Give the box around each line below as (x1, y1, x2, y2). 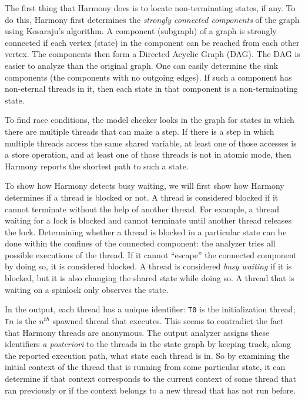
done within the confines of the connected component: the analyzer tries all (5, 237, 276, 249)
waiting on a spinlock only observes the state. (5, 283, 169, 295)
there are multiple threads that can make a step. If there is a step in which (5, 125, 274, 137)
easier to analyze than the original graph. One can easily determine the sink (5, 59, 279, 71)
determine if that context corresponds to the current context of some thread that (5, 372, 296, 384)
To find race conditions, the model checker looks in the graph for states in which (5, 114, 294, 126)
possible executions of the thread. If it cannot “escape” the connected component (5, 248, 297, 261)
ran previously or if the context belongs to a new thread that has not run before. (5, 384, 296, 396)
